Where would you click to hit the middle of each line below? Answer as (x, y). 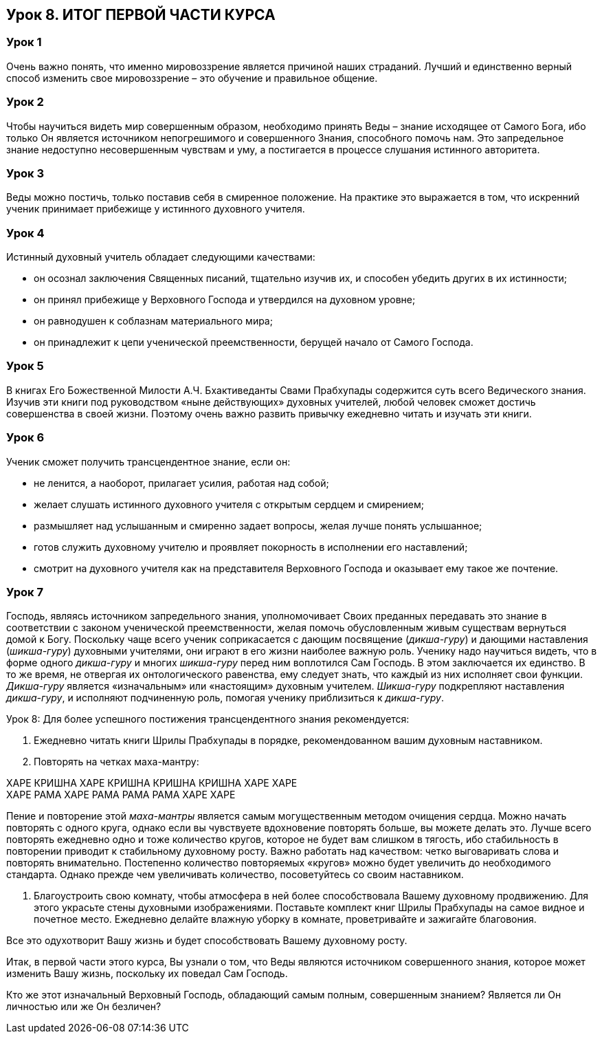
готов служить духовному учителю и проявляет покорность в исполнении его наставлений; (251, 547)
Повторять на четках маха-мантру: (116, 762)
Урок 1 (24, 42)
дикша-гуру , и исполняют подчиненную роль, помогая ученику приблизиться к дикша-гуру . (225, 698)
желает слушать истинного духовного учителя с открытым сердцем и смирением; (229, 504)
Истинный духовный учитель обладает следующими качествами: (161, 257)
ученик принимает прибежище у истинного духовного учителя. (156, 209)
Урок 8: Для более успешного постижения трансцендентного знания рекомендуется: (208, 719)
